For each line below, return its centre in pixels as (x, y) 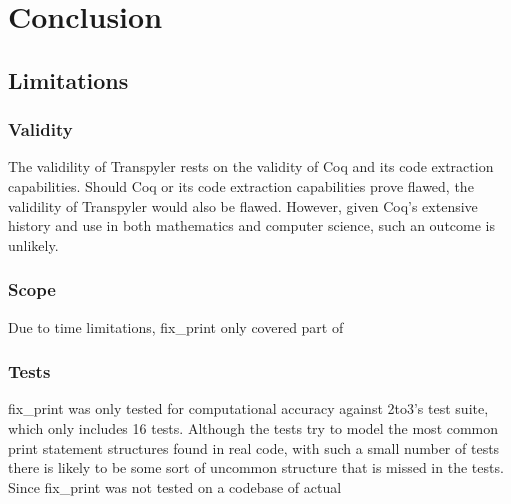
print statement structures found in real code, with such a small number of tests (254, 447)
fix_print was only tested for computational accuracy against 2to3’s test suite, (248, 408)
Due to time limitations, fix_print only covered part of (176, 326)
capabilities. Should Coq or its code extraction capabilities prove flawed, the (241, 185)
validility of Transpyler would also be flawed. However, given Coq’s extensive (243, 205)
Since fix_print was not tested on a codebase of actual (175, 486)
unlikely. (33, 244)
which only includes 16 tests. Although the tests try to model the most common (253, 427)
